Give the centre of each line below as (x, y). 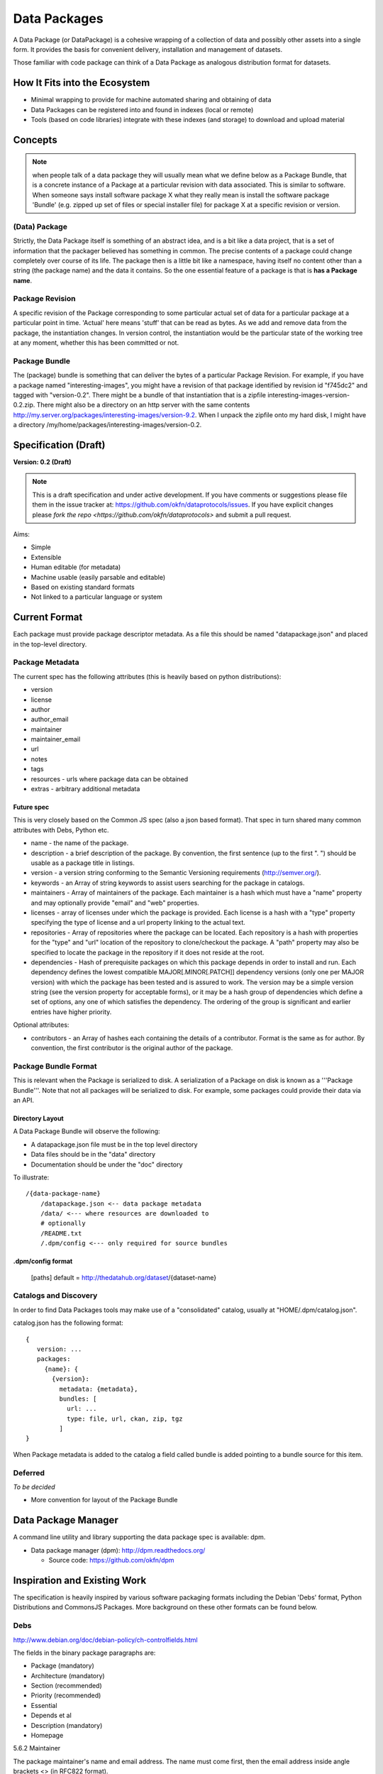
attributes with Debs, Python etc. (61, 830)
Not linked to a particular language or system (96, 597)
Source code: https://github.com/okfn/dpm (111, 1560)
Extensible (46, 557)
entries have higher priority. (71, 1012)
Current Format (48, 617)
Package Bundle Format (55, 1066)
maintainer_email (56, 739)
